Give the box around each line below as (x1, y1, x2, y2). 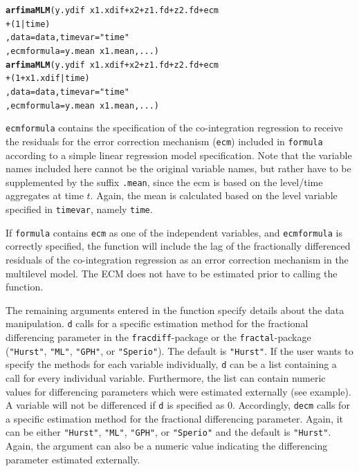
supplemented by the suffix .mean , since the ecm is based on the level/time (6, 174, 323, 189)
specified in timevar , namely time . (6, 202, 153, 216)
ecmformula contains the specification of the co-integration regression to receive (6, 120, 343, 135)
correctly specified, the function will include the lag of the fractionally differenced (6, 239, 351, 253)
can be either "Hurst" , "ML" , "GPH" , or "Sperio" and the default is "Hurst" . (6, 425, 331, 439)
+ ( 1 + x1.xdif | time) (6, 73, 90, 84)
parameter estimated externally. (6, 452, 140, 466)
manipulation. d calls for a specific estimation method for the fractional (6, 316, 309, 331)
